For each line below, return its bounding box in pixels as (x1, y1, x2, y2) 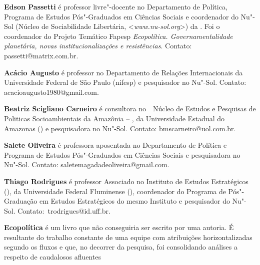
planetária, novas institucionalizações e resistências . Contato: (4, 40, 192, 51)
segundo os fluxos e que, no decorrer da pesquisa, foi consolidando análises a (4, 242, 238, 252)
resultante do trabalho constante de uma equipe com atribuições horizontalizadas (4, 232, 252, 242)
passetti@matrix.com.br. (4, 50, 78, 60)
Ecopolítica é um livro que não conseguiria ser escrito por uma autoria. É (4, 222, 234, 233)
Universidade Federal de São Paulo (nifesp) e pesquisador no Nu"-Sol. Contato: (4, 77, 246, 87)
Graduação (4, 196, 37, 206)
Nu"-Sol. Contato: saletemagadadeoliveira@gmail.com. (4, 159, 169, 170)
